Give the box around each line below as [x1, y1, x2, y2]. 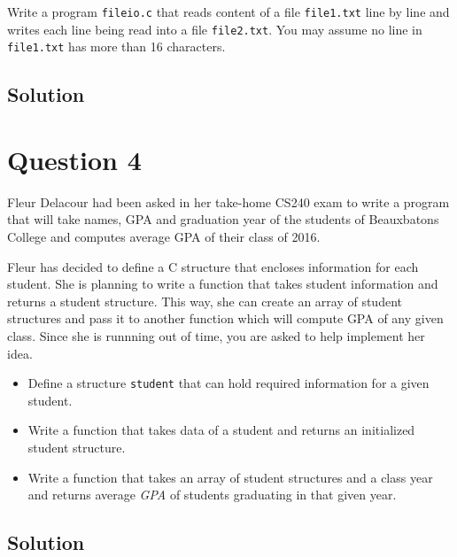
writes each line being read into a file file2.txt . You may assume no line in [7, 19, 422, 38]
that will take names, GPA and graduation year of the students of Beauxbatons [7, 210, 439, 228]
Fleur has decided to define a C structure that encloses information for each [7, 257, 419, 275]
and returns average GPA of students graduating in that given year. [27, 485, 397, 504]
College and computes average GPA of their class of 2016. [7, 228, 321, 246]
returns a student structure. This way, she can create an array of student [7, 291, 402, 310]
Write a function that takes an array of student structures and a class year [27, 468, 433, 486]
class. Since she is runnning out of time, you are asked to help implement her [7, 327, 425, 345]
